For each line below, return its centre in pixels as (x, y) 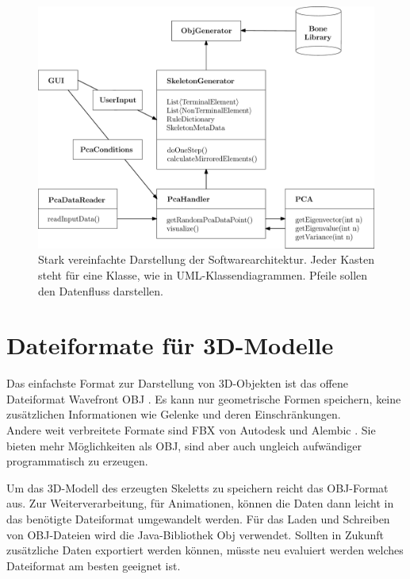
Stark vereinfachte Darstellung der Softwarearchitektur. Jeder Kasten (206, 259)
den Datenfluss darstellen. (101, 290)
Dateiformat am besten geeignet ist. (94, 565)
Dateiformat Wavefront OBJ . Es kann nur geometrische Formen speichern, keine (204, 398)
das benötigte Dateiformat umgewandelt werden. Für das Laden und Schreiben (198, 519)
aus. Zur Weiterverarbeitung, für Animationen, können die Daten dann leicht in (200, 503)
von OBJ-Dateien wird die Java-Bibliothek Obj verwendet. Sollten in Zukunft (195, 534)
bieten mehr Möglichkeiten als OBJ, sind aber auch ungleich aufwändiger (184, 445)
